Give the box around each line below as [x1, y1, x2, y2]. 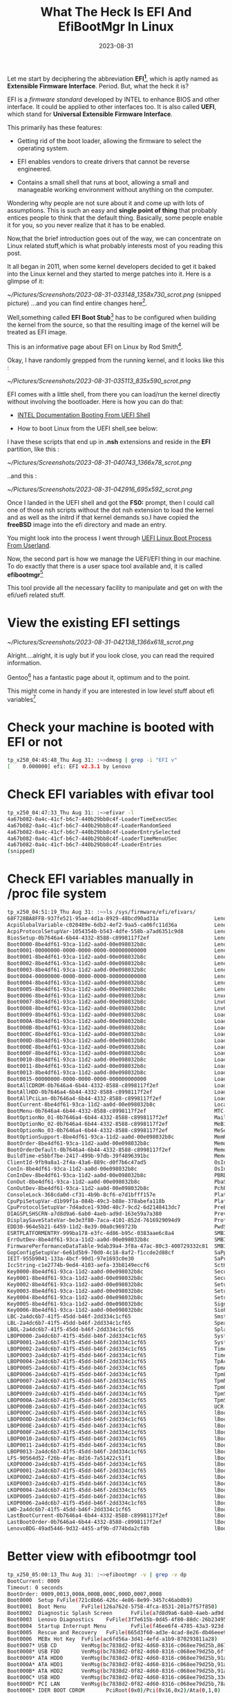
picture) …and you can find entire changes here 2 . [7, 298, 148, 307]
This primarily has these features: [7, 123, 102, 131]
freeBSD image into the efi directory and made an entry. [7, 520, 167, 528]
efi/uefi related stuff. [7, 591, 66, 600]
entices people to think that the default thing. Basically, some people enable [7, 213, 223, 222]
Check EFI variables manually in [7, 871, 194, 887]
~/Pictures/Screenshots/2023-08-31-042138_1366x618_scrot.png [7, 638, 194, 647]
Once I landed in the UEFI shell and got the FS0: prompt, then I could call [7, 498, 215, 506]
